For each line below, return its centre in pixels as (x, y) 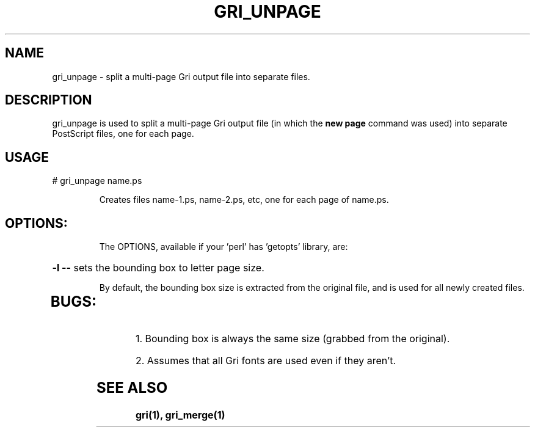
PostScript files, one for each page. (123, 134)
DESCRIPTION (49, 100)
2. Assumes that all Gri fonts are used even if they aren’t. (266, 361)
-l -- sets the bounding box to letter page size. (158, 268)
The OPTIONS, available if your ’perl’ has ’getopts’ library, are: (224, 247)
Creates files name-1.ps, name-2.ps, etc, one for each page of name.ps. (244, 200)
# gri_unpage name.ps (97, 181)
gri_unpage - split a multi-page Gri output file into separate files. (181, 76)
